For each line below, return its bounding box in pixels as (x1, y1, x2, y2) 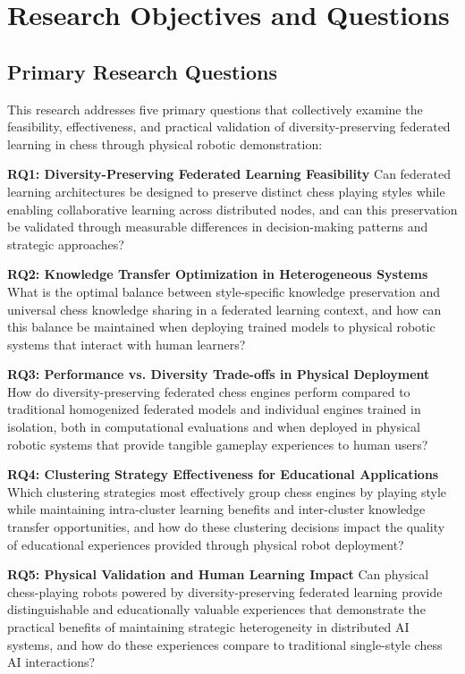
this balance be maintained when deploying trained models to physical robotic (7, 317, 435, 336)
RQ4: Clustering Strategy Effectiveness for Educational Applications (7, 465, 439, 484)
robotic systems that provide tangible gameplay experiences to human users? (7, 434, 428, 453)
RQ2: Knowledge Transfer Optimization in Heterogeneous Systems (7, 265, 428, 283)
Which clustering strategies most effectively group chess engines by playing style (7, 482, 447, 501)
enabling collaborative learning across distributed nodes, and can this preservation (7, 199, 458, 218)
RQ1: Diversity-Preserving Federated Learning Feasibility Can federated (7, 164, 452, 183)
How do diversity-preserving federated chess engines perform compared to (7, 382, 410, 400)
